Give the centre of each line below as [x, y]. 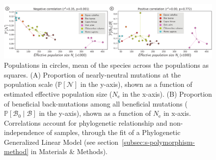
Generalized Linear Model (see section [61, 142]
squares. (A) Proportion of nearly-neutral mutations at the [92, 74]
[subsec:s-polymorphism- [158, 142]
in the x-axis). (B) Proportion [167, 93]
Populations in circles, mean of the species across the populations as [106, 65]
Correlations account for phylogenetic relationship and [86, 122]
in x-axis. [177, 113]
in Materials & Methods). [69, 151]
